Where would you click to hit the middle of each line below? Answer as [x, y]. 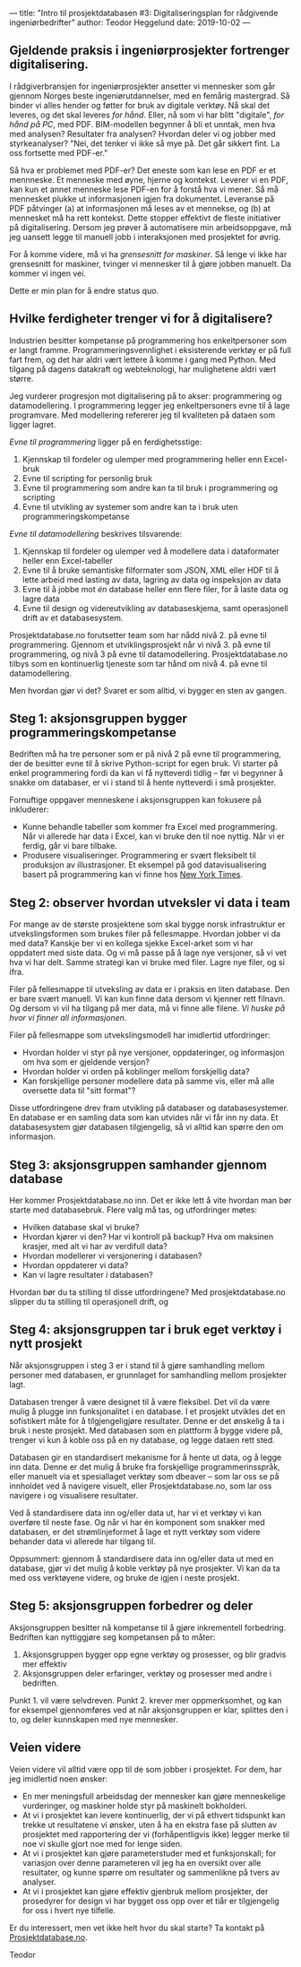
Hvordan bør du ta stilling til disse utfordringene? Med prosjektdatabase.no [147, 1292]
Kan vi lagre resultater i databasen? [88, 1275]
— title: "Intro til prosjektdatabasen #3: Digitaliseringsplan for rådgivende [144, 13]
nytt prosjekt [46, 1344]
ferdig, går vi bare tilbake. [70, 846]
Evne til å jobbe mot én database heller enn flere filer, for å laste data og [155, 589]
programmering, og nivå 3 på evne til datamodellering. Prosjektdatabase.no [149, 654]
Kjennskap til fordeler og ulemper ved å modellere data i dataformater [151, 551]
